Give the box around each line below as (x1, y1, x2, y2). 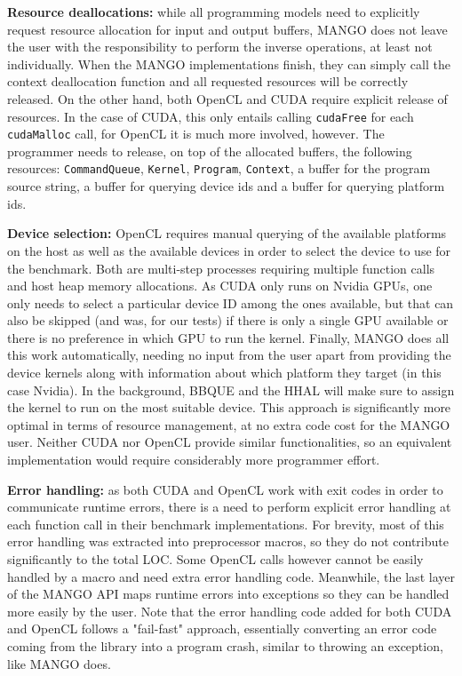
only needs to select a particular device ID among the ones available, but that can (7, 293, 454, 312)
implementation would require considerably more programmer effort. (7, 450, 380, 469)
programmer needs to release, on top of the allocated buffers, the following (7, 141, 412, 160)
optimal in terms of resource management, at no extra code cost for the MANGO (7, 415, 450, 433)
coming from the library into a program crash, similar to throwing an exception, (7, 636, 443, 655)
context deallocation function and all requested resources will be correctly (7, 72, 409, 91)
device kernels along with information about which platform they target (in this (7, 363, 442, 382)
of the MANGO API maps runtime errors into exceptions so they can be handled (7, 585, 450, 603)
